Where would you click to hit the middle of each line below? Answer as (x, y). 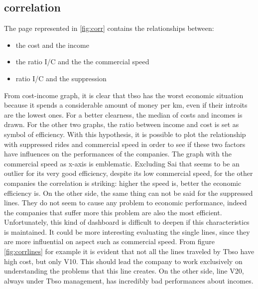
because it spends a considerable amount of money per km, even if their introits (126, 105)
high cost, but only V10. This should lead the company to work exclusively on (123, 261)
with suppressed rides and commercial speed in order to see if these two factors (125, 144)
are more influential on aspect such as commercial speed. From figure (109, 241)
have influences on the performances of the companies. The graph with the (118, 154)
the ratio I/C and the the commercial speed (82, 62)
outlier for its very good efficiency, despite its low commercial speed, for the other (129, 173)
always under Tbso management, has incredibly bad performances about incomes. (129, 280)
